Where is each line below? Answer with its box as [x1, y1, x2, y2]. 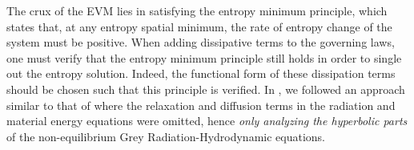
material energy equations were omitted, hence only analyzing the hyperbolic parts [6, 112, 408, 129]
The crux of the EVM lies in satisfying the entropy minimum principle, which [6, 2, 388, 18]
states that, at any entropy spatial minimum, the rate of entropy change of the [6, 18, 392, 34]
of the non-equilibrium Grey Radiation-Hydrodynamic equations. [6, 128, 326, 144]
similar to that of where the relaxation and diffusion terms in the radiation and [6, 96, 396, 113]
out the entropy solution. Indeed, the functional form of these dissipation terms [6, 65, 396, 82]
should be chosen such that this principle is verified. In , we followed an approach [6, 80, 405, 97]
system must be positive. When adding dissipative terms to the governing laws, [6, 34, 395, 51]
